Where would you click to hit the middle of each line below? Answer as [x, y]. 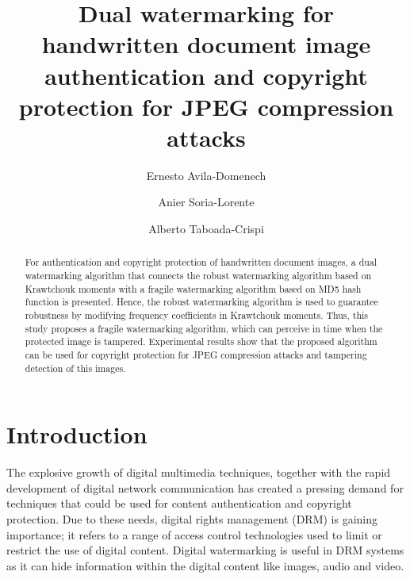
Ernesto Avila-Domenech [206, 175]
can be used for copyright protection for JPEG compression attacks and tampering [196, 355]
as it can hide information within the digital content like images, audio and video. [205, 565]
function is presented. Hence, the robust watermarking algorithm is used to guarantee [201, 302]
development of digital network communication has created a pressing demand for [205, 487]
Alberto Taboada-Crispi [206, 229]
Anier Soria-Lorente [206, 202]
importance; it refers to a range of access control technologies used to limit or [194, 534]
